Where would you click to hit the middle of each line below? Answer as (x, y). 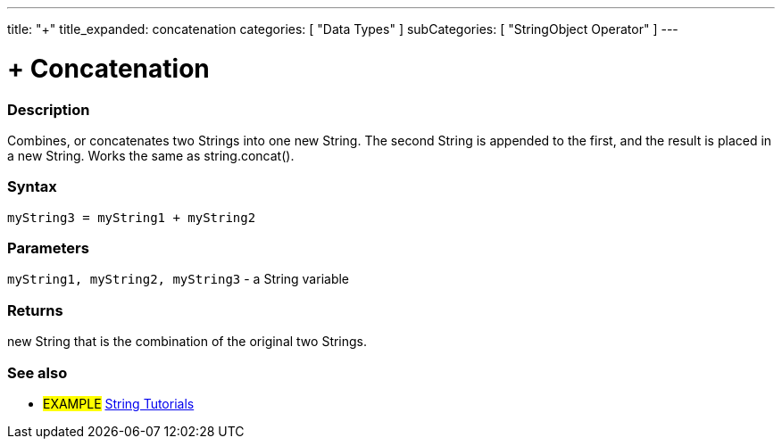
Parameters (48, 248)
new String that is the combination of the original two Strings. (187, 342)
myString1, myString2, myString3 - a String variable (179, 279)
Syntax (32, 187)
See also (37, 372)
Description (49, 109)
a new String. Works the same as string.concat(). (151, 155)
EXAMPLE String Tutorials (119, 403)
